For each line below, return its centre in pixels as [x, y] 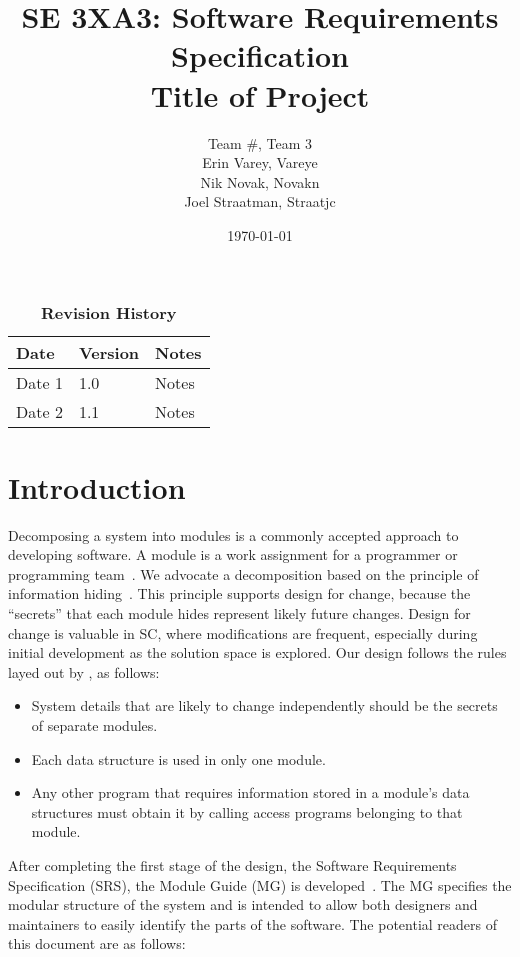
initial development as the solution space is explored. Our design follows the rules [257, 652]
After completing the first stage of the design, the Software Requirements [232, 864]
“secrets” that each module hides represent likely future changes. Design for [239, 612]
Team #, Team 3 [260, 142]
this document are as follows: [97, 943]
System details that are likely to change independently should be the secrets [264, 705]
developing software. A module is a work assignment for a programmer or [233, 554]
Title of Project [260, 94]
